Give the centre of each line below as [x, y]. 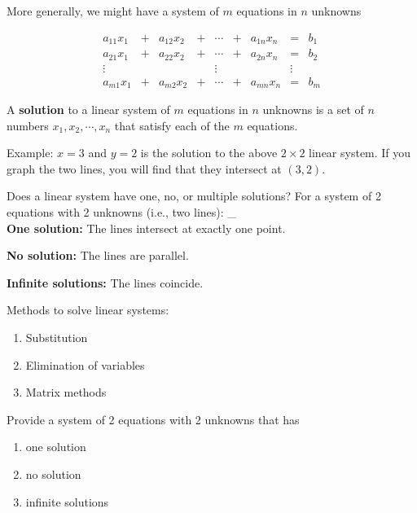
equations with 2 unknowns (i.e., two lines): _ [121, 212]
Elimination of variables [85, 364]
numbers [28, 125]
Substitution [57, 338]
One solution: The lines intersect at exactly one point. [146, 228]
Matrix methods [66, 392]
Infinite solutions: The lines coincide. [105, 282]
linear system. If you [360, 153]
